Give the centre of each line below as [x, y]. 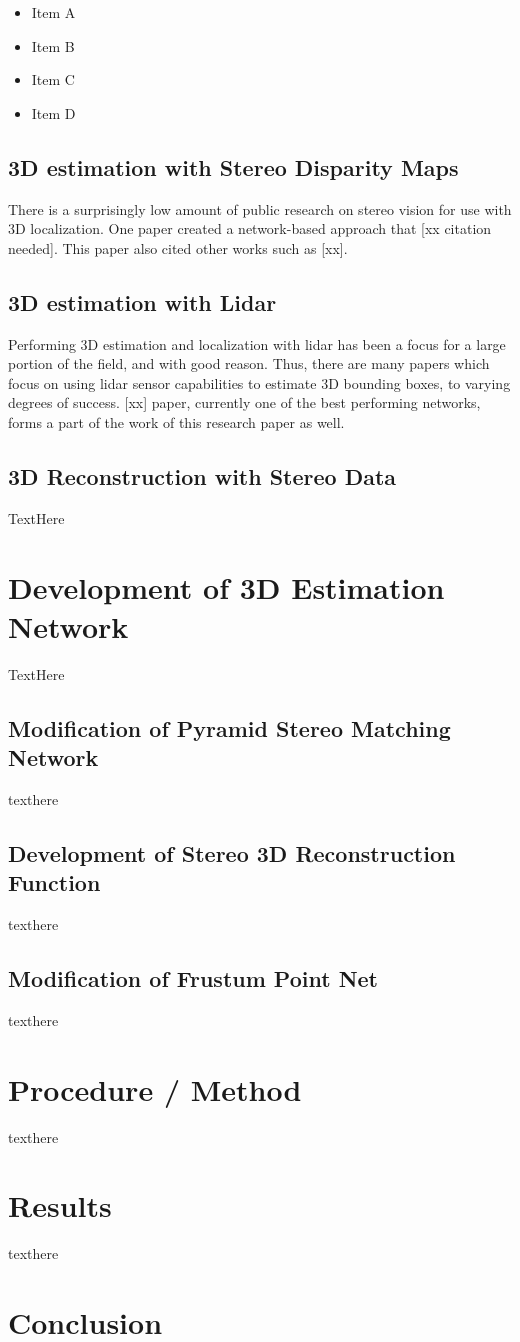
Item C [53, 79]
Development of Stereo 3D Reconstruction [232, 852]
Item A [53, 12]
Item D [53, 112]
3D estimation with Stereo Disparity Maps [233, 166]
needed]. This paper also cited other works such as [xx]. [178, 247]
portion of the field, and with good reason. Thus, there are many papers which [249, 363]
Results [60, 1205]
